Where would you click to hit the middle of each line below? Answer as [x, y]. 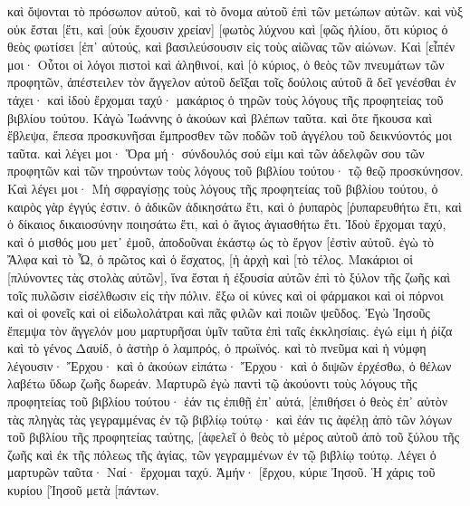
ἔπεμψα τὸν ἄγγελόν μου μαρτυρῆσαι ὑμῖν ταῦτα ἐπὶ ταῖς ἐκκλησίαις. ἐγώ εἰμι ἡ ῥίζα [230, 330]
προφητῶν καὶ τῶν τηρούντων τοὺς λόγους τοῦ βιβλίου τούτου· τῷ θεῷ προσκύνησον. [235, 171]
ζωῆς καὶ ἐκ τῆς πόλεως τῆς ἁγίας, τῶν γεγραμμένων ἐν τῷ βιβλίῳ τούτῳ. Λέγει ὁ [222, 454]
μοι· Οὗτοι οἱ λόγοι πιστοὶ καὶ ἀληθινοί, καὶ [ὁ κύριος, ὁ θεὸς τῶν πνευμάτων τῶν [226, 64]
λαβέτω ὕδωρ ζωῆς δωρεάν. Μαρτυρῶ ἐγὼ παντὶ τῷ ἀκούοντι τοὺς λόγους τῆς [212, 383]
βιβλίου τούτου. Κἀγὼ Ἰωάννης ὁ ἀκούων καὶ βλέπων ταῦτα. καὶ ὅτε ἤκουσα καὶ [220, 117]
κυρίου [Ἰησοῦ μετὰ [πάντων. [83, 490]
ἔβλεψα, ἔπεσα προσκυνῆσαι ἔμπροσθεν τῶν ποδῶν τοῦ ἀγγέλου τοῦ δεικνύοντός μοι [230, 135]
